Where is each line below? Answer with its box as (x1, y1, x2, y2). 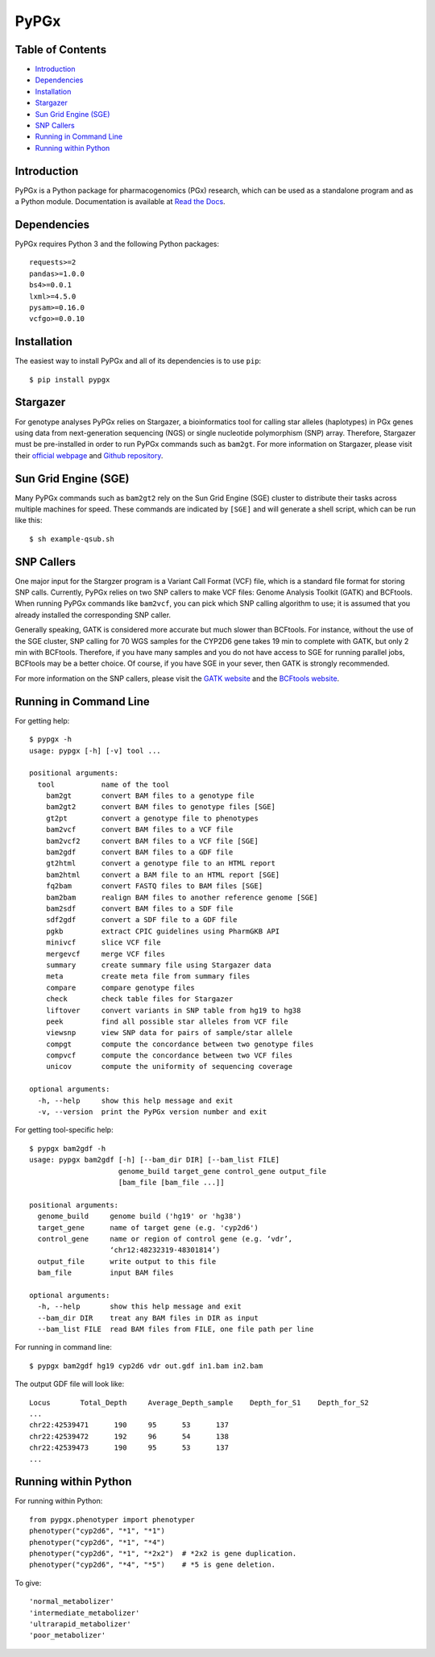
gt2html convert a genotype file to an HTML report (45, 859, 275, 868)
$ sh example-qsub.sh (29, 534, 114, 544)
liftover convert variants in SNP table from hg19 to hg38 (45, 1005, 301, 1015)
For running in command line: (14, 1342, 113, 1352)
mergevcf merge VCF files (45, 949, 165, 958)
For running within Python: (14, 1496, 103, 1506)
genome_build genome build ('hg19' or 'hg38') (37, 1212, 242, 1221)
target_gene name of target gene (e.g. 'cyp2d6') (37, 1223, 259, 1232)
